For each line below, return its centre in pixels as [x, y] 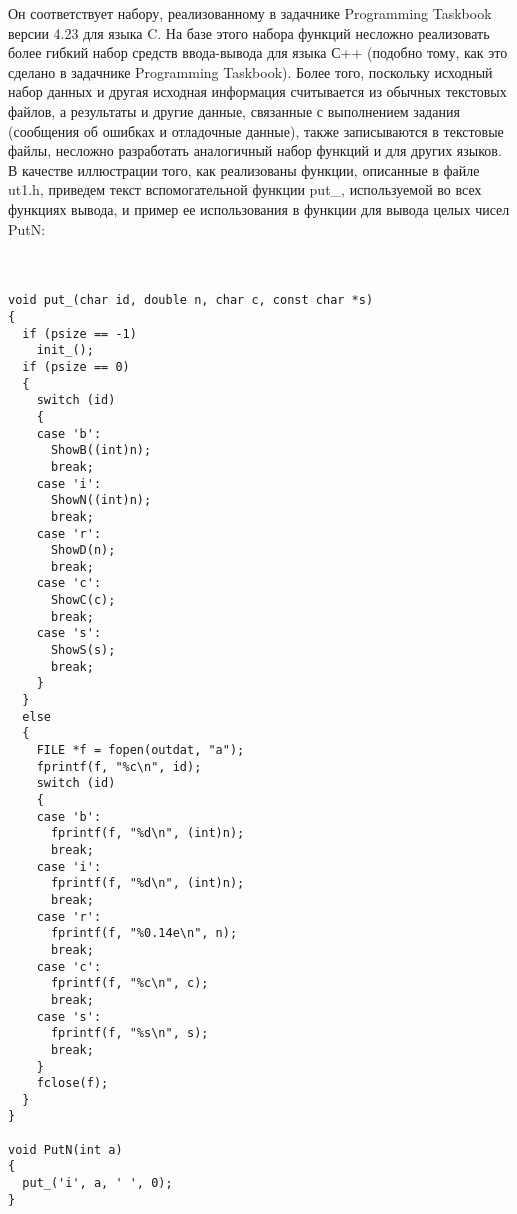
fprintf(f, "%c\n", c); [129, 983]
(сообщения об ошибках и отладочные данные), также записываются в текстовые [256, 130]
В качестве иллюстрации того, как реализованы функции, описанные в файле [244, 169]
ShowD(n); [83, 550]
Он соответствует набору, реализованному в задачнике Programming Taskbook [250, 13]
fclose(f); [72, 1083]
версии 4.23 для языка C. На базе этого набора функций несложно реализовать [249, 32]
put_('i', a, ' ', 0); [97, 1183]
